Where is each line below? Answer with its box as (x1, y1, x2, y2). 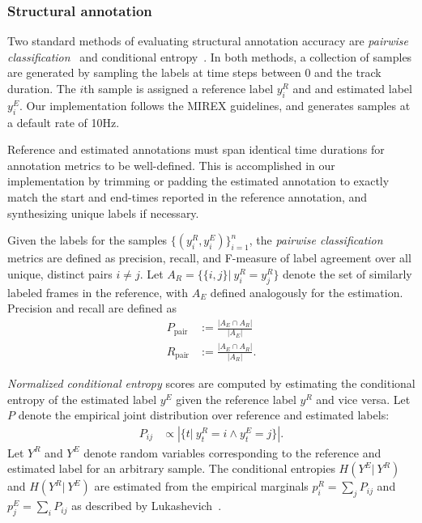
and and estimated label (292, 80, 412, 96)
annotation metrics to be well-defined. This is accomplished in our (7, 156, 335, 173)
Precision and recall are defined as (7, 300, 177, 317)
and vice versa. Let (316, 390, 411, 407)
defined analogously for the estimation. (210, 283, 403, 300)
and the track (314, 64, 382, 81)
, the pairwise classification (249, 232, 383, 249)
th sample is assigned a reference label (83, 80, 274, 96)
